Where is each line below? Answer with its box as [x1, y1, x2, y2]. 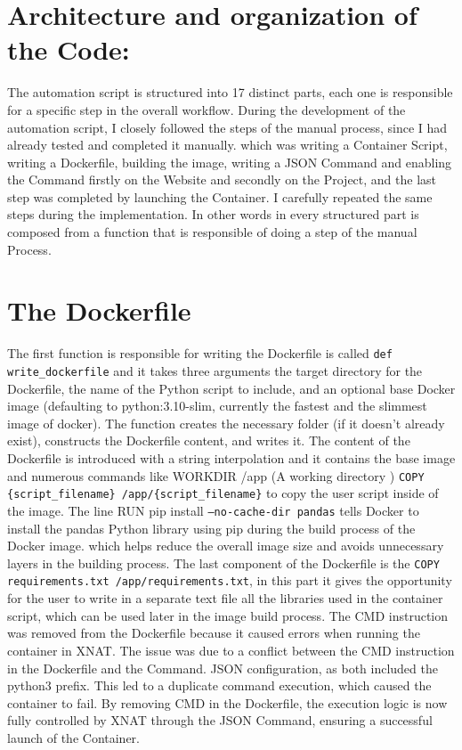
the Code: [7, 31, 130, 68]
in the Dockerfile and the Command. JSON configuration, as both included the [7, 658, 438, 677]
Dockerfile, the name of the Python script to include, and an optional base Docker [7, 379, 456, 397]
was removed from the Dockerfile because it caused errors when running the [7, 624, 420, 642]
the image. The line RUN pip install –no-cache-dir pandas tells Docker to [7, 501, 419, 519]
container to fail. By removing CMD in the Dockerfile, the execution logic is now [7, 693, 448, 712]
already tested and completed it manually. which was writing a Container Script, [7, 135, 448, 154]
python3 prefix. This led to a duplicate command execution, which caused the [7, 676, 432, 695]
